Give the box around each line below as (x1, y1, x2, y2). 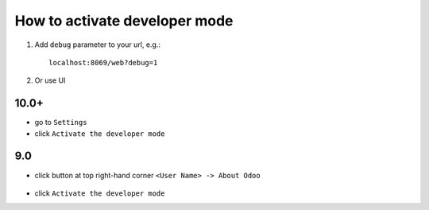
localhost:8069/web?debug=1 (48, 58, 158, 67)
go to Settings (34, 118, 87, 127)
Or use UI (34, 76, 66, 85)
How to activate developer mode (14, 12, 234, 29)
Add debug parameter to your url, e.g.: (34, 40, 161, 49)
